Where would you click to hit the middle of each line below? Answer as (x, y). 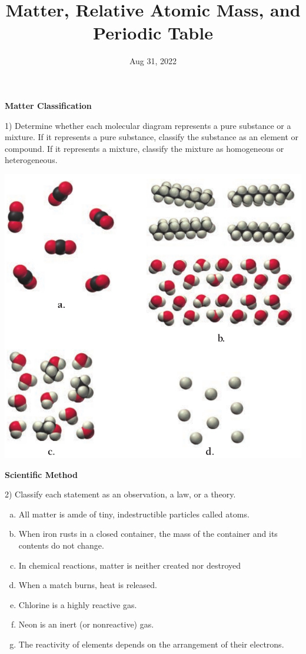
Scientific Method (41, 474)
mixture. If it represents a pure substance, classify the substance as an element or (152, 137)
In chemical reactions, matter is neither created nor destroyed (130, 565)
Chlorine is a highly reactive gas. (78, 604)
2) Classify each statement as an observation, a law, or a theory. (120, 494)
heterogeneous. (31, 160)
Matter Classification (48, 105)
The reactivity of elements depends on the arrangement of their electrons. (151, 644)
